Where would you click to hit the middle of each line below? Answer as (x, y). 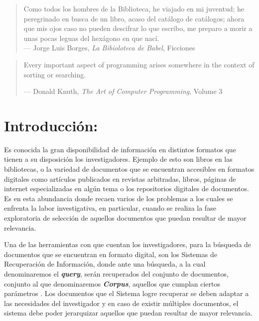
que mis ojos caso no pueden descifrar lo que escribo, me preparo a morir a (138, 28)
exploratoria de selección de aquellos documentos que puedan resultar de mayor (125, 218)
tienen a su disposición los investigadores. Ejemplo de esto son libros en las (118, 159)
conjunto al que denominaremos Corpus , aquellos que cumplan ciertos (112, 283)
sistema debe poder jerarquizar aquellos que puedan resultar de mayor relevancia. (128, 313)
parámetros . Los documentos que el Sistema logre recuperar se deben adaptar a (127, 293)
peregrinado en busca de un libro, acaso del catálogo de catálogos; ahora (134, 18)
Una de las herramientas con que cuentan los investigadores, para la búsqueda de (128, 244)
